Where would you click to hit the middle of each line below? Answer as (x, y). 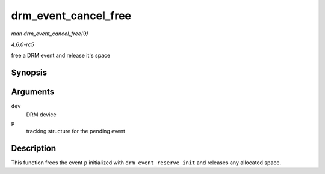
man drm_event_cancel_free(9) (50, 34)
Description (34, 148)
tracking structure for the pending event (76, 131)
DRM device (41, 115)
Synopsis (29, 73)
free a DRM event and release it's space (61, 55)
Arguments (33, 92)
